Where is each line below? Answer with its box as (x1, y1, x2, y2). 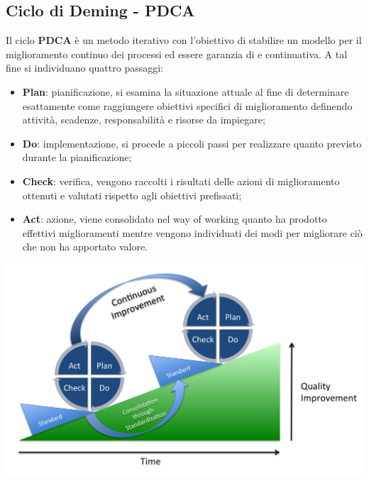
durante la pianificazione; (22, 150, 132, 165)
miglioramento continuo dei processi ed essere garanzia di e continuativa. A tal (6, 46, 348, 61)
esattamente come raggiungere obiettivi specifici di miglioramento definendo (22, 98, 353, 113)
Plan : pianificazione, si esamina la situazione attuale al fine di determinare (22, 84, 349, 99)
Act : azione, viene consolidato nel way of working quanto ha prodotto (22, 211, 327, 226)
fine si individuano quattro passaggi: (6, 60, 163, 75)
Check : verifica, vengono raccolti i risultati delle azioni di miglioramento (22, 173, 340, 188)
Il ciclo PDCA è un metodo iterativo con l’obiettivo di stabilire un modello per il (6, 33, 362, 48)
